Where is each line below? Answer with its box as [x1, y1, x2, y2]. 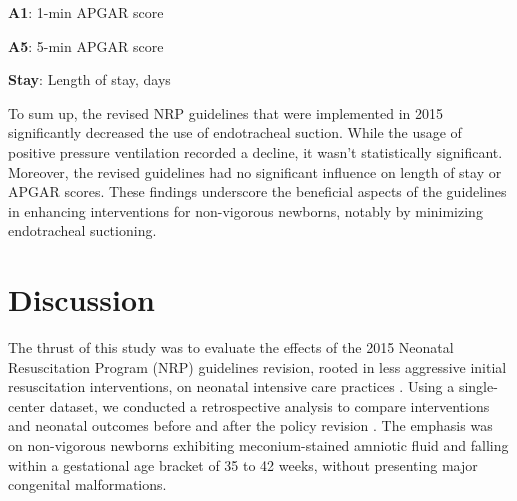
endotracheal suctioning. [8, 220, 157, 241]
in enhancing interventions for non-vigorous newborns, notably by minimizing [8, 200, 483, 221]
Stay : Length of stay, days [8, 69, 171, 90]
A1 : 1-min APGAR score [8, 2, 164, 22]
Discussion [8, 279, 155, 320]
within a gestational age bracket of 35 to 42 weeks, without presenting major [8, 454, 478, 475]
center [8, 395, 45, 416]
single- [458, 376, 498, 397]
